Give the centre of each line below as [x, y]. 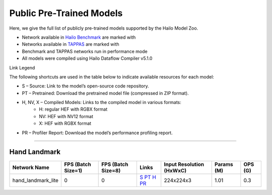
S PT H [148, 177]
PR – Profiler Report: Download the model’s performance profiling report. [97, 133]
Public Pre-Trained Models [66, 13]
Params [224, 164]
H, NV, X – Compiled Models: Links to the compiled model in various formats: [101, 103]
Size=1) [73, 170]
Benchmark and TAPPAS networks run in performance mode [85, 51]
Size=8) [111, 170]
